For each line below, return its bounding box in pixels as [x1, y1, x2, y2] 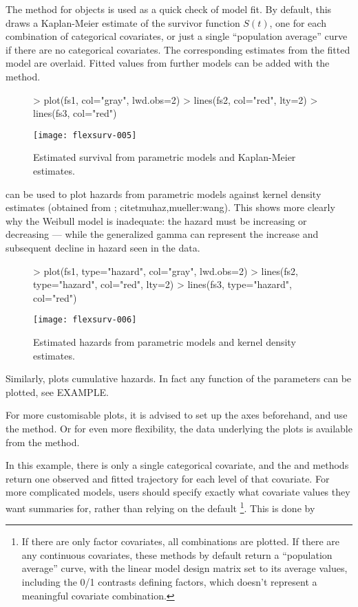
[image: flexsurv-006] [33, 315, 137, 325]
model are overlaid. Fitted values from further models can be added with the [6, 56, 330, 70]
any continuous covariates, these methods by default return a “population [21, 547, 333, 562]
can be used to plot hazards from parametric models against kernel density [6, 186, 322, 201]
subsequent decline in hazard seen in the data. [6, 240, 200, 254]
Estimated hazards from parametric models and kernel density [33, 335, 296, 349]
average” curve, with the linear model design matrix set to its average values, [21, 561, 348, 575]
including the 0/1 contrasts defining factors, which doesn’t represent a [21, 574, 317, 588]
